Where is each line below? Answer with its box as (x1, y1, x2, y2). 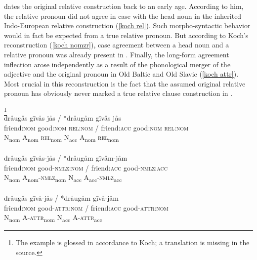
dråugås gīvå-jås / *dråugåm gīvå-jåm (4, 193, 119, 203)
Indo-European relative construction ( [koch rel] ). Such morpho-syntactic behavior (4, 20, 251, 31)
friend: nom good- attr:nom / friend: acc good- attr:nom (4, 202, 169, 213)
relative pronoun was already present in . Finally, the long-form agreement (4, 49, 229, 59)
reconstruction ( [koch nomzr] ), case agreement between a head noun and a (4, 40, 229, 50)
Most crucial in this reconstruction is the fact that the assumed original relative (4, 78, 246, 88)
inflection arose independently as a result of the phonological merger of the (4, 59, 231, 69)
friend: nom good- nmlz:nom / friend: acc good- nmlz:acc (4, 162, 168, 173)
